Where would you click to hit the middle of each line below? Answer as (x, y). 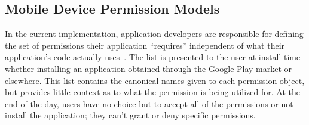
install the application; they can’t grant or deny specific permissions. (130, 115)
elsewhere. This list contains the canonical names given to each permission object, (155, 80)
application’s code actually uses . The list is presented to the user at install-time (153, 57)
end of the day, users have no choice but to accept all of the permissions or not (149, 103)
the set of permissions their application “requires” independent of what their (145, 45)
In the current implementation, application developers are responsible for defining (154, 34)
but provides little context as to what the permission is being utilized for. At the (153, 92)
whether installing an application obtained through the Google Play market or (149, 68)
